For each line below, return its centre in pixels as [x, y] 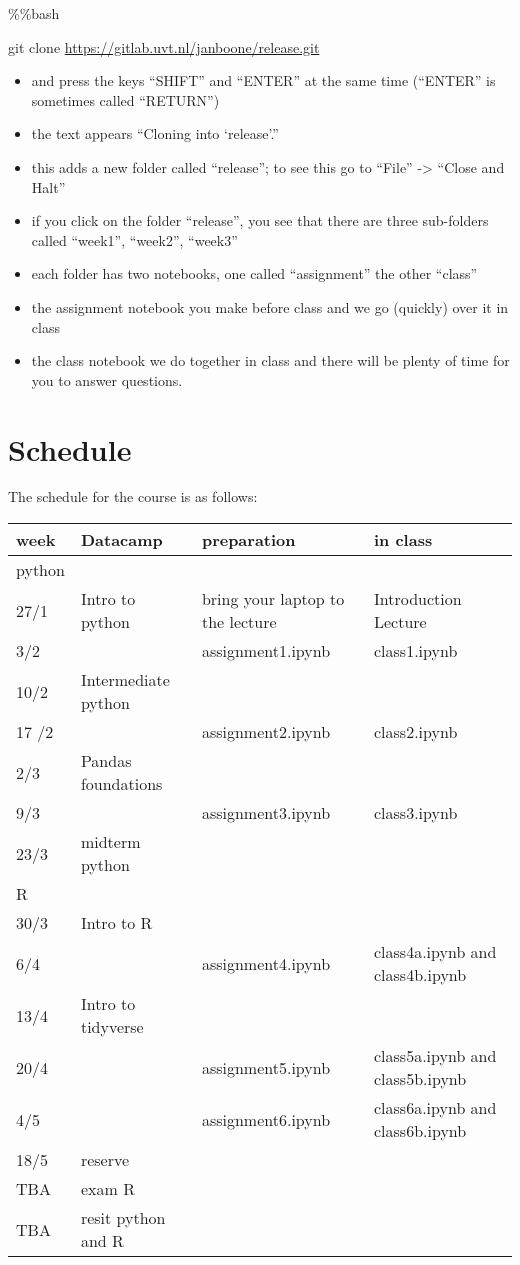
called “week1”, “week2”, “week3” [134, 239]
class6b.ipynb [420, 1131]
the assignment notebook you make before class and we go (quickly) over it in [270, 306]
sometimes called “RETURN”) [125, 99]
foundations [121, 784]
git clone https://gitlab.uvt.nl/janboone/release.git [164, 46]
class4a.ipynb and [435, 952]
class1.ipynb [415, 651]
